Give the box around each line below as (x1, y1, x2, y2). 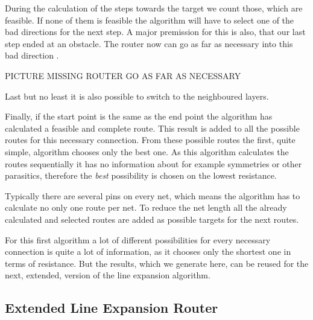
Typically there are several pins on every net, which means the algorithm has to (5, 189, 300, 202)
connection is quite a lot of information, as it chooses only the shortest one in (5, 245, 291, 258)
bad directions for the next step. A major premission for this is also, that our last (5, 25, 306, 38)
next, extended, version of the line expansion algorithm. (5, 269, 210, 281)
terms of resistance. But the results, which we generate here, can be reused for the (5, 257, 309, 269)
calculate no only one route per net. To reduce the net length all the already (5, 201, 287, 214)
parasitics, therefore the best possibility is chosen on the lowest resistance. (5, 169, 277, 182)
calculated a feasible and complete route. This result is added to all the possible (5, 121, 300, 134)
